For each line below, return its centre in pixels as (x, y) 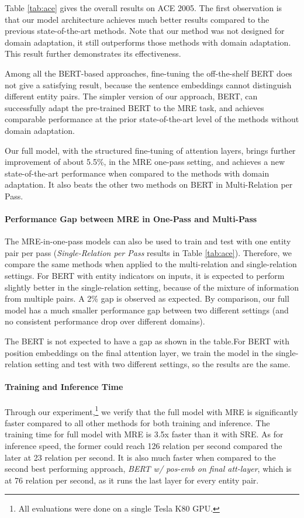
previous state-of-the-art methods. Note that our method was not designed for (145, 31)
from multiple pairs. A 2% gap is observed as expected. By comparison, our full (147, 298)
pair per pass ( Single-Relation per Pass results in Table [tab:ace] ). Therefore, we (148, 252)
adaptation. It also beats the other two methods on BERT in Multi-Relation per (149, 184)
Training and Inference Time (64, 387)
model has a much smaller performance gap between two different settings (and (147, 310)
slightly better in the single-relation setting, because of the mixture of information (152, 287)
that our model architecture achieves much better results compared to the (137, 19)
